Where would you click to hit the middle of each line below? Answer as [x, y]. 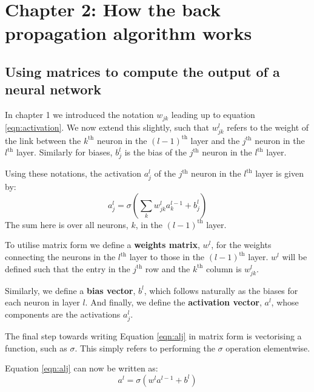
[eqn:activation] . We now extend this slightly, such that [107, 127]
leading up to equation [213, 115]
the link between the [43, 140]
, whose [285, 302]
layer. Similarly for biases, [64, 152]
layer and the [215, 140]
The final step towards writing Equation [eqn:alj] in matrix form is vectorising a [153, 336]
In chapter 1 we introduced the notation [79, 115]
